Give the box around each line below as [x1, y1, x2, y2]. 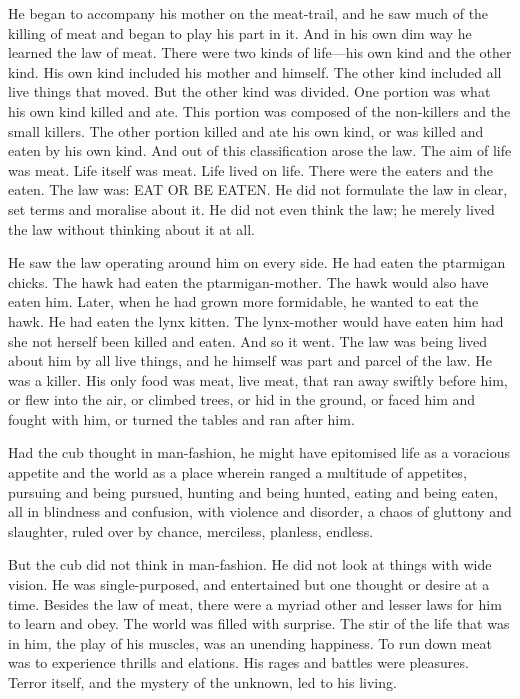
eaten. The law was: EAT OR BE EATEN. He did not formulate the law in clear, [8, 179, 508, 200]
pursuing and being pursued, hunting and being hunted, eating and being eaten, [8, 481, 498, 502]
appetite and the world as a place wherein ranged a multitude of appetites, [8, 462, 467, 483]
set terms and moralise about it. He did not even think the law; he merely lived [8, 198, 495, 219]
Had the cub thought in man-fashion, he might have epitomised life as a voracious [8, 442, 511, 463]
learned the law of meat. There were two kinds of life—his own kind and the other [8, 42, 512, 63]
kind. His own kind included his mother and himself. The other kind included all [8, 61, 502, 82]
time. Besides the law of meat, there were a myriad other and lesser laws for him [8, 593, 502, 614]
